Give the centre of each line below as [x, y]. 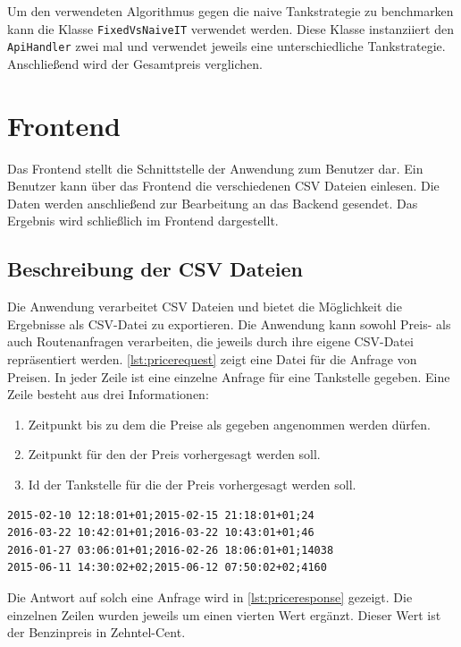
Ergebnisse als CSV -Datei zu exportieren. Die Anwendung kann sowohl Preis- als [229, 323]
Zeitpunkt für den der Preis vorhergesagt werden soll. [174, 454]
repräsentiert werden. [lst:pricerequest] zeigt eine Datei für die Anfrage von [212, 358]
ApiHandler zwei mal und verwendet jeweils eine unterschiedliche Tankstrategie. [226, 46]
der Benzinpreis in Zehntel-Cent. [96, 632]
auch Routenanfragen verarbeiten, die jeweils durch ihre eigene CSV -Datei [210, 341]
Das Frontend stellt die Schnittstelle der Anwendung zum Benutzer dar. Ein [215, 168]
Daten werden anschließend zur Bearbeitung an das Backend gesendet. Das [213, 203]
